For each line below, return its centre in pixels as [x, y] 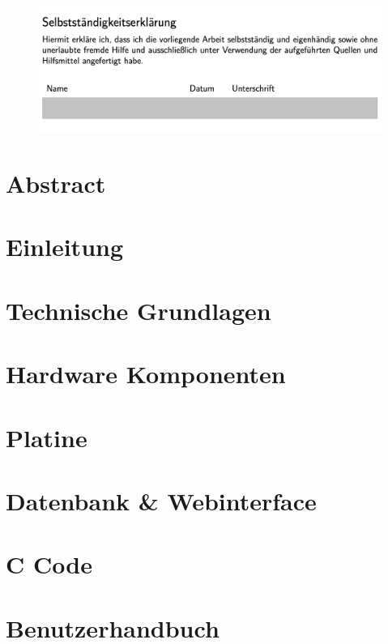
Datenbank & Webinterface [161, 500]
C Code [49, 564]
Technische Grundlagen [139, 310]
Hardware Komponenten [146, 374]
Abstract [56, 183]
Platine [47, 437]
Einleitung [65, 247]
